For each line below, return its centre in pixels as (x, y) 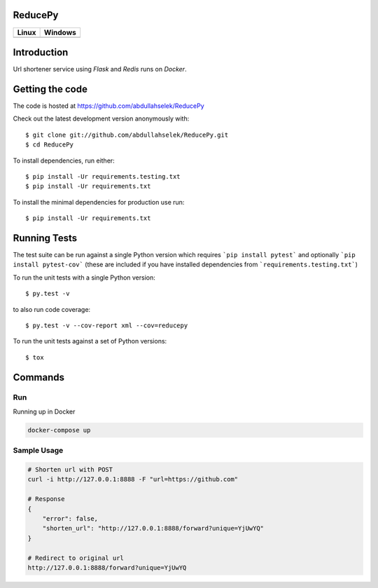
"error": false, (70, 518)
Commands (39, 377)
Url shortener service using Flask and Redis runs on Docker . (100, 69)
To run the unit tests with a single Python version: (84, 278)
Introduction (41, 52)
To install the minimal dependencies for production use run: (99, 202)
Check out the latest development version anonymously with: (101, 118)
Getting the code (50, 89)
